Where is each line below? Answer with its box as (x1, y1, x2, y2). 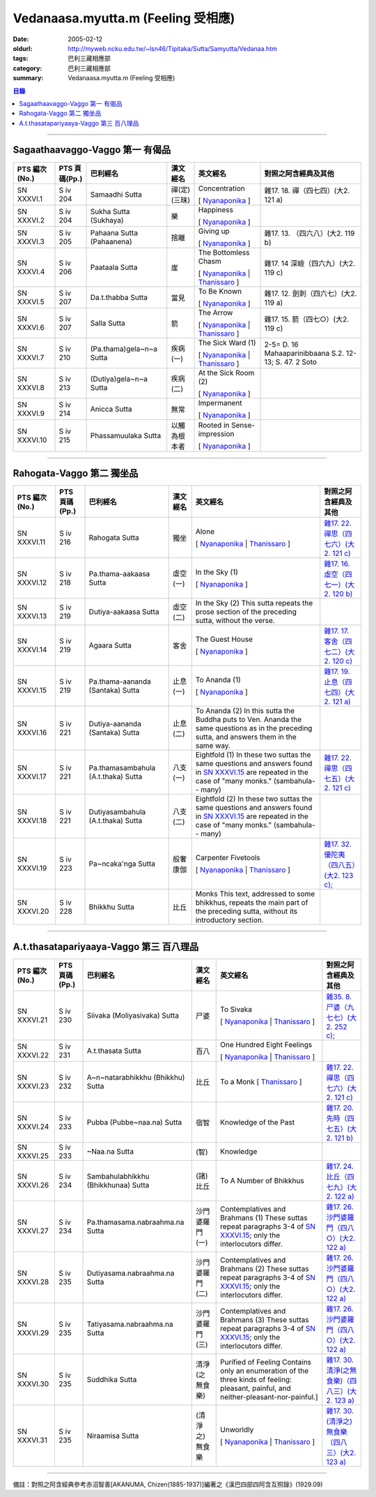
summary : (13, 74, 44, 82)
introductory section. (195, 915, 264, 925)
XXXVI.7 (17, 352, 45, 362)
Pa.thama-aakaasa (88, 569, 150, 579)
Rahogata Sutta (88, 533, 139, 543)
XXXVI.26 (17, 1180, 49, 1189)
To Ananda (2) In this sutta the (195, 706, 295, 716)
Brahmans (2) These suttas (220, 1263, 309, 1273)
